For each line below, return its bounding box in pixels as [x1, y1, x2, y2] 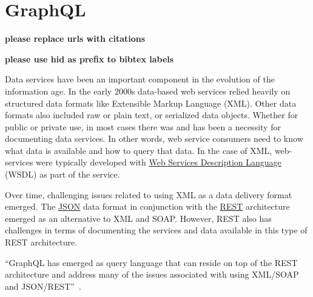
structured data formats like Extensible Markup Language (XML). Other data [5, 96, 297, 109]
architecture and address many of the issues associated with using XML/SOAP [5, 268, 299, 281]
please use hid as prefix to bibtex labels [5, 52, 174, 65]
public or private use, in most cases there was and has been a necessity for [5, 120, 281, 133]
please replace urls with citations [5, 32, 146, 45]
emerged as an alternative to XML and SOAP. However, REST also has [5, 212, 272, 224]
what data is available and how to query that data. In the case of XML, [5, 144, 272, 156]
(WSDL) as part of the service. [5, 168, 120, 181]
